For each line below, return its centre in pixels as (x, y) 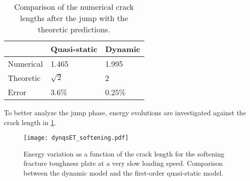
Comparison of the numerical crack (74, 7)
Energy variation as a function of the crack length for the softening (124, 153)
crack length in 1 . (30, 122)
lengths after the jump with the (74, 18)
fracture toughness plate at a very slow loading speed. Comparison (123, 163)
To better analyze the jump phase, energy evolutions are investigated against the (125, 112)
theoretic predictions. (74, 29)
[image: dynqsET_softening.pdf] (76, 138)
